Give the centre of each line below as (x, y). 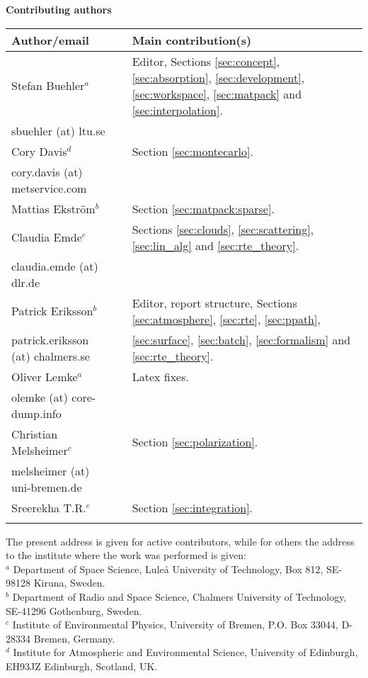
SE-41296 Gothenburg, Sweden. (74, 610)
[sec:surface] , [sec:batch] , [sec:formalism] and (241, 339)
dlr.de (26, 282)
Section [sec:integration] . (192, 507)
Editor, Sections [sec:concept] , (206, 61)
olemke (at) (40, 397)
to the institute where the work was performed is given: (126, 555)
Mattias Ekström (53, 208)
